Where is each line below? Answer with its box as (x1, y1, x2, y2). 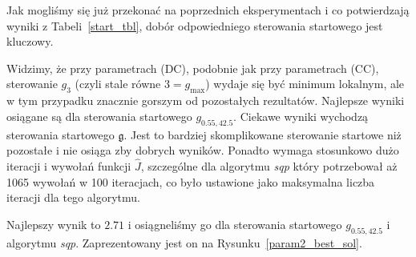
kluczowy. (6, 33, 54, 50)
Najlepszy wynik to (6, 215, 101, 232)
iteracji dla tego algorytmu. (6, 189, 140, 206)
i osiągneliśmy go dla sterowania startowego (127, 215, 342, 232)
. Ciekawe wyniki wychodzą (233, 107, 369, 124)
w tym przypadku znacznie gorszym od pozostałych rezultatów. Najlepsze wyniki (6, 92, 405, 109)
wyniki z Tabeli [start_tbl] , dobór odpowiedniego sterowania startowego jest (6, 17, 383, 34)
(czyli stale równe (75, 75, 161, 92)
